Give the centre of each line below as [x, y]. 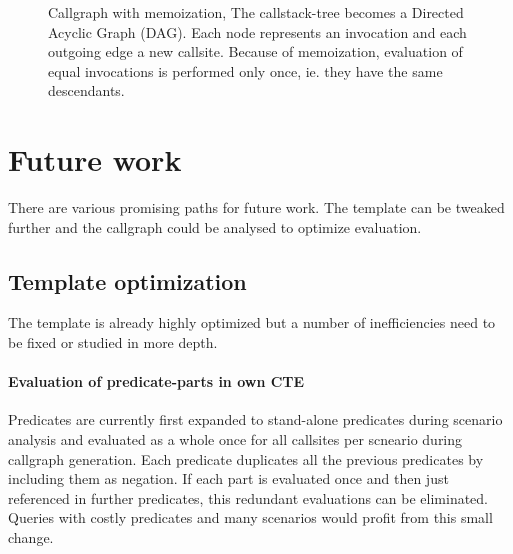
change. [31, 537]
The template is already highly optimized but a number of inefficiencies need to [252, 322]
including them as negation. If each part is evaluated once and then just [228, 478]
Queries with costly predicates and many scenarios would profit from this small [250, 517]
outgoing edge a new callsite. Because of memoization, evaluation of [255, 51]
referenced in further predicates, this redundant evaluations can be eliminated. [248, 497]
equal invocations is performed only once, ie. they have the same [245, 70]
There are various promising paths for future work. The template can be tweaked [256, 207]
